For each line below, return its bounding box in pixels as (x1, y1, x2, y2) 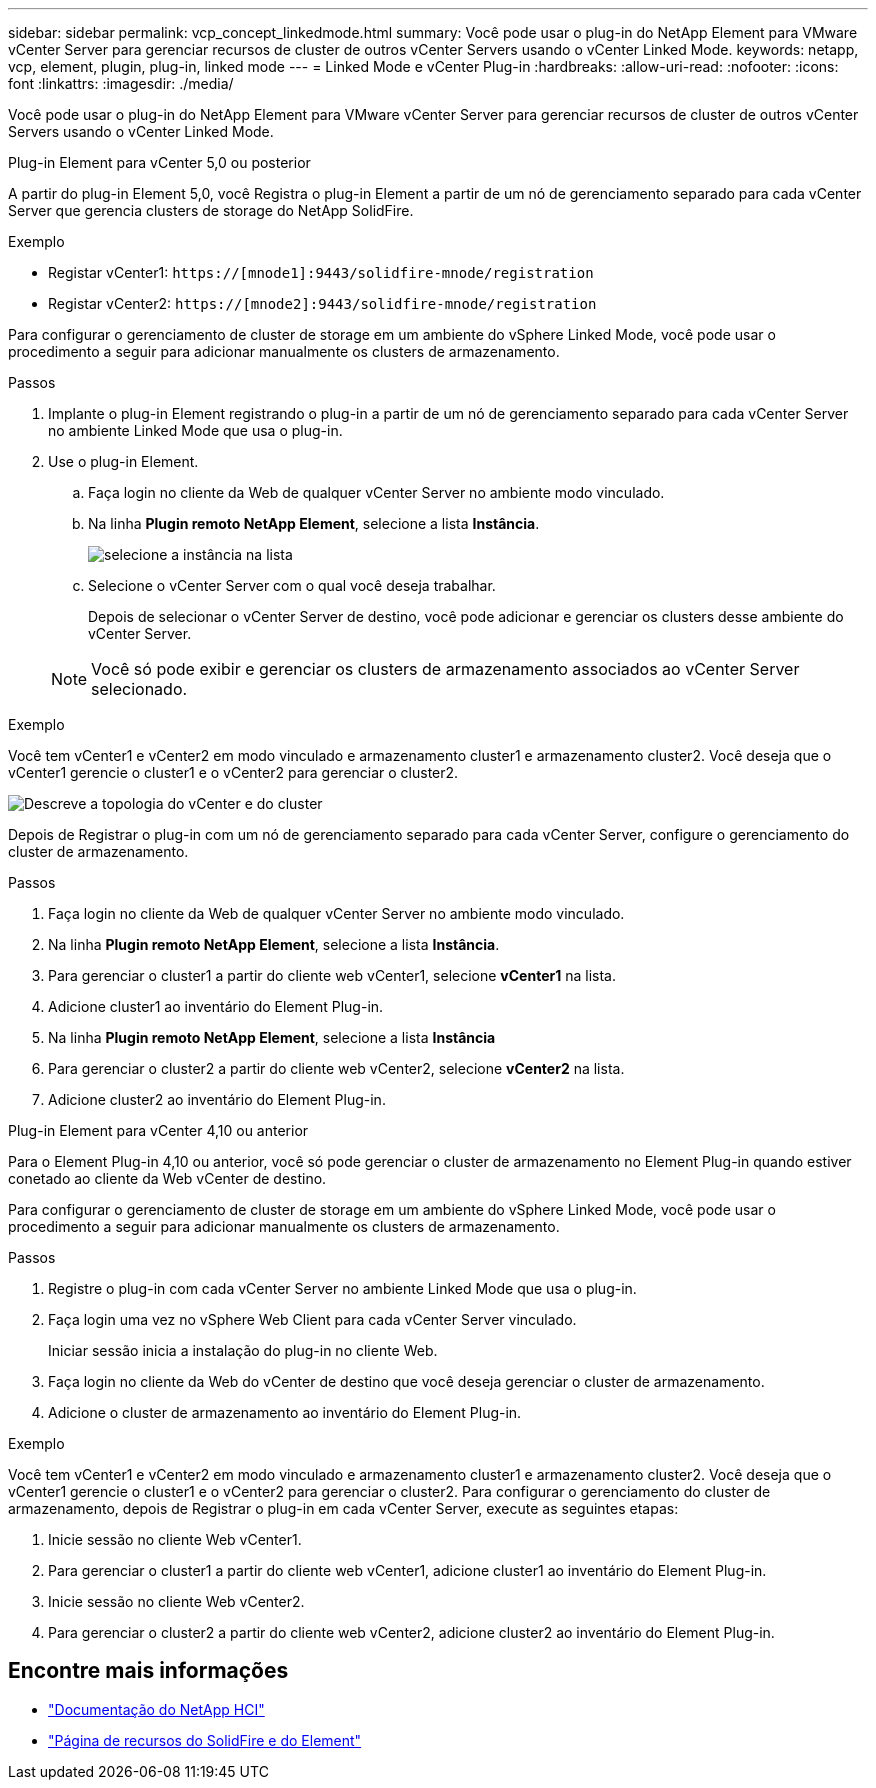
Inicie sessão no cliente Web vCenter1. (48, 1531, 302, 1548)
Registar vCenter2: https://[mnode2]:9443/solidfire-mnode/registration (48, 295, 597, 312)
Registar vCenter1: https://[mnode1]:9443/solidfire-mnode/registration (48, 264, 594, 281)
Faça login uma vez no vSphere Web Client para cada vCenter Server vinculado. (48, 1311, 577, 1328)
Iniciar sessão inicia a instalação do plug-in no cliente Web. (48, 1342, 438, 1359)
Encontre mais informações (8, 1658, 289, 1684)
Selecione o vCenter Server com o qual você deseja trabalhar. (88, 577, 496, 594)
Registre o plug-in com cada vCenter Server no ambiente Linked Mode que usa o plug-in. (48, 1280, 637, 1297)
